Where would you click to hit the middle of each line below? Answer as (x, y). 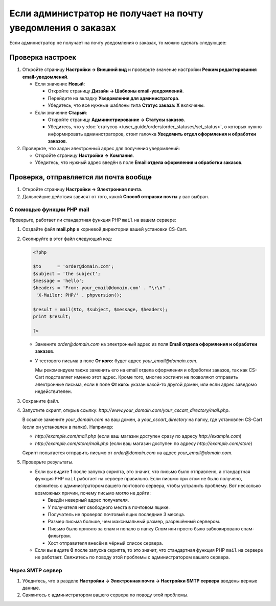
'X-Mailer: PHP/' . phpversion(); (79, 295)
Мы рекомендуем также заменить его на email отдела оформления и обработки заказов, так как (141, 370)
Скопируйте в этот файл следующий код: (67, 239)
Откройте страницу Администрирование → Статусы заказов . (117, 120)
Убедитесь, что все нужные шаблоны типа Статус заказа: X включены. (126, 105)
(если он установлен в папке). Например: (68, 427)
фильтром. (60, 536)
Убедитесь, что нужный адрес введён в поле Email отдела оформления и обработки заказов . (139, 162)
